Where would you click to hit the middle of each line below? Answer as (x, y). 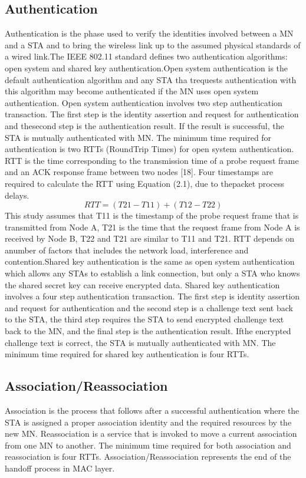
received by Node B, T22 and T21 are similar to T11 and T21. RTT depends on (150, 238)
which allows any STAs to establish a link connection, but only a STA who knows (152, 273)
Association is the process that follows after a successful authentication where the (152, 411)
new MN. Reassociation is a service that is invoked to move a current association (151, 434)
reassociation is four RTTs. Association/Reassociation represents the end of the (148, 456)
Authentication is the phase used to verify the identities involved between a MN (149, 33)
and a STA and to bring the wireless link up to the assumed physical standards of (153, 44)
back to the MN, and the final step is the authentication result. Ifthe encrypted (148, 331)
